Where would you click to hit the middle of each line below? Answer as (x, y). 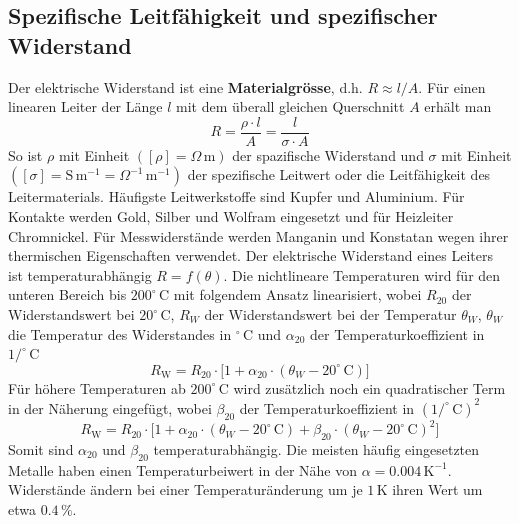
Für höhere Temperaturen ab (97, 387)
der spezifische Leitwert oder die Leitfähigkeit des (339, 174)
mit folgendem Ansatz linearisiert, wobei (297, 294)
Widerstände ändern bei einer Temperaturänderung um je (185, 489)
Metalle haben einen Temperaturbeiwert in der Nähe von (183, 469)
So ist (25, 154)
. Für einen (452, 86)
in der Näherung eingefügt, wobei (110, 407)
